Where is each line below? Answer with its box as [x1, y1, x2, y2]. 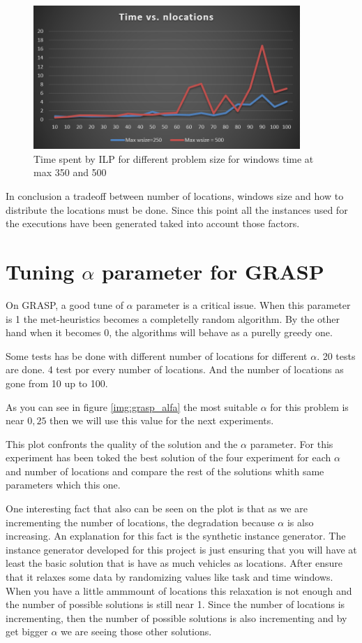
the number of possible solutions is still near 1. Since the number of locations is [6, 597, 345, 612]
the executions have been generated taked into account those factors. [6, 216, 300, 231]
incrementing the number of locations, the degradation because [6, 514, 275, 529]
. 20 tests [317, 348, 356, 363]
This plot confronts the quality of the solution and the [6, 436, 238, 451]
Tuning [6, 257, 75, 285]
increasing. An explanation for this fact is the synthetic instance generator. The [6, 528, 346, 543]
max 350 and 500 [33, 165, 107, 180]
